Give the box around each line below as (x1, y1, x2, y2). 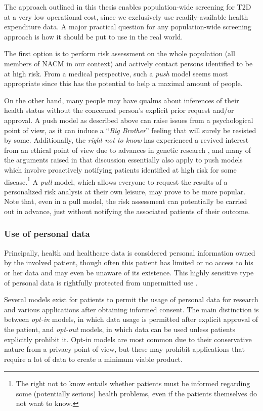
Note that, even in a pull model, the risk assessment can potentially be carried (4, 196, 247, 207)
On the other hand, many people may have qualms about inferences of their (4, 95, 239, 105)
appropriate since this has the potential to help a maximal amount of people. (4, 78, 243, 89)
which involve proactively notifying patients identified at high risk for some (4, 164, 237, 175)
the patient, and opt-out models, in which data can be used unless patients (4, 323, 236, 334)
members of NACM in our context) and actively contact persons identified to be (4, 58, 253, 68)
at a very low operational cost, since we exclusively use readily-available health (4, 11, 248, 22)
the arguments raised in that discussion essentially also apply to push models (4, 154, 243, 165)
